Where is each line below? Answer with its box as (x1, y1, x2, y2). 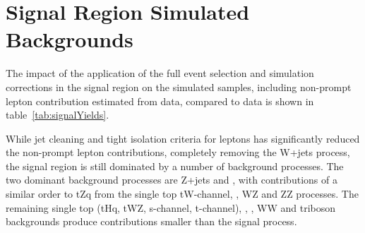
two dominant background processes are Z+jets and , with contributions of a (6, 172, 337, 187)
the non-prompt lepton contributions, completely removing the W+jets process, (6, 145, 350, 160)
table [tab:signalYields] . (6, 107, 109, 122)
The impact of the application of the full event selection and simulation (6, 66, 314, 80)
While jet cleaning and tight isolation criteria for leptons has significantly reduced (6, 131, 360, 145)
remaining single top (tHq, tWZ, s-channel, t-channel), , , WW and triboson (6, 200, 336, 215)
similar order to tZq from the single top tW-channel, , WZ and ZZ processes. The (6, 186, 359, 201)
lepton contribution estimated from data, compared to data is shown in (6, 93, 314, 108)
